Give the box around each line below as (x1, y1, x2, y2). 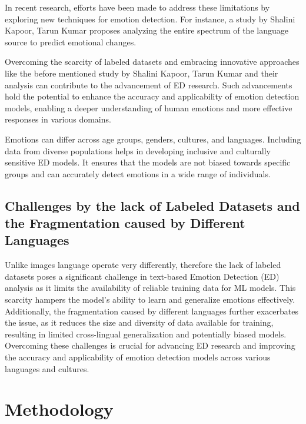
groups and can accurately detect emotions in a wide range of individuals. (5, 167, 271, 180)
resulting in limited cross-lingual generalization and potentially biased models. (5, 327, 287, 340)
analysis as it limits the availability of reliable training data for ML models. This (5, 281, 296, 294)
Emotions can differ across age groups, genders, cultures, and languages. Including (5, 132, 301, 145)
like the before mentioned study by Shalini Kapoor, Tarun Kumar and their (5, 67, 278, 79)
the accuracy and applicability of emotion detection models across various (5, 351, 271, 363)
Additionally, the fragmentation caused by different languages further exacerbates (5, 304, 299, 317)
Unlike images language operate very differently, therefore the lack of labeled (5, 259, 281, 271)
